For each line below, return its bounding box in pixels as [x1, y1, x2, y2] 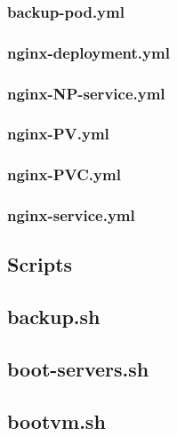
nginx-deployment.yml [7, 41, 170, 63]
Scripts [7, 250, 73, 278]
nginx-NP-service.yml [7, 82, 165, 104]
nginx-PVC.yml [7, 163, 121, 186]
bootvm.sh [7, 407, 106, 434]
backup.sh [7, 303, 101, 330]
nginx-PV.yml [7, 123, 109, 145]
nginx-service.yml [7, 204, 135, 226]
